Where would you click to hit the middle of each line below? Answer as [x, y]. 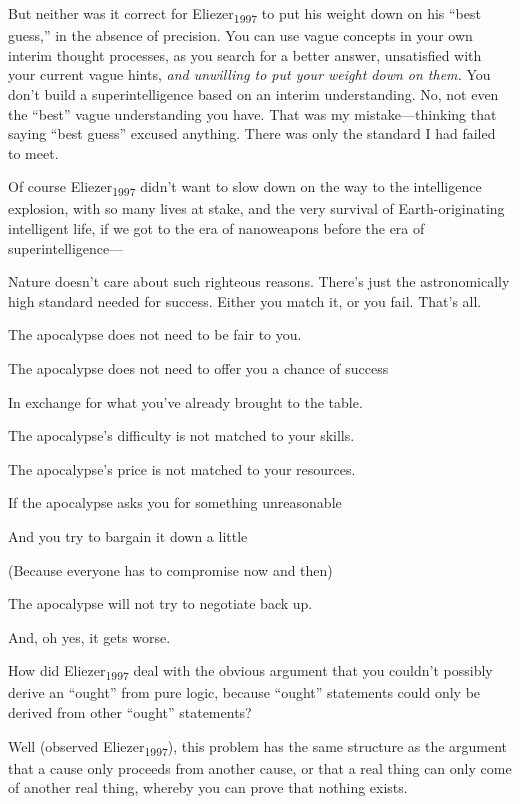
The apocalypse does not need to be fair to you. [155, 334]
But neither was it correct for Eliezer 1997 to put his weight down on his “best [244, 14]
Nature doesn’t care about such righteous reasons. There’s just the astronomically [259, 281]
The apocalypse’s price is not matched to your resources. [182, 468]
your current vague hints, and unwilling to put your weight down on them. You [249, 74]
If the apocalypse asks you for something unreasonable [175, 502]
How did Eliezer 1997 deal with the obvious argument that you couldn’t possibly [250, 672]
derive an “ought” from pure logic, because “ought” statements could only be [244, 692]
